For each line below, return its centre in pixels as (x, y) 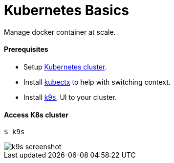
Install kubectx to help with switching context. (97, 82)
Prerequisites (26, 49)
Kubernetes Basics (66, 10)
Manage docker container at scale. (60, 32)
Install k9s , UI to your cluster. (70, 97)
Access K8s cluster (36, 115)
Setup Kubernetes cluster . (65, 67)
